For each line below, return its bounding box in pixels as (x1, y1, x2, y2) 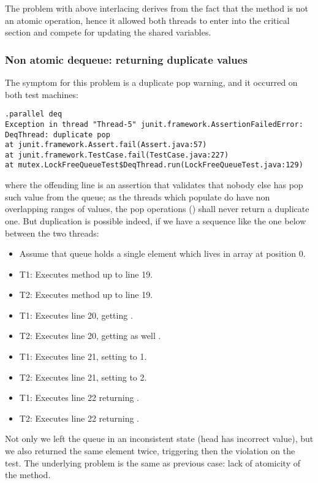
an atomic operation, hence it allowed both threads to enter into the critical (5, 13, 290, 26)
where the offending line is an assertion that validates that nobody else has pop (5, 178, 303, 191)
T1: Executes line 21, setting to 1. (19, 350, 147, 363)
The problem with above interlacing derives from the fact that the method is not (5, 2, 308, 14)
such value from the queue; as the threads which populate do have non (5, 190, 270, 203)
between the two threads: (5, 226, 99, 239)
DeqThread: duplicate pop (5, 130, 110, 139)
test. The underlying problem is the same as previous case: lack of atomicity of (5, 456, 300, 469)
